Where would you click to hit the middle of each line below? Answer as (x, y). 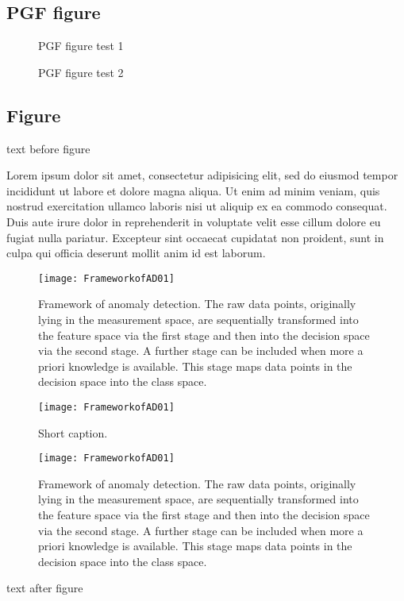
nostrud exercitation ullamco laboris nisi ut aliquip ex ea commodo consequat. (197, 206)
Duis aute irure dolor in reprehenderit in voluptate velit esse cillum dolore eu (194, 221)
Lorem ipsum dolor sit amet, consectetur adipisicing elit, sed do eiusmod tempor (202, 175)
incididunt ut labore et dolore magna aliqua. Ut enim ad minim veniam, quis (193, 190)
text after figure (45, 588)
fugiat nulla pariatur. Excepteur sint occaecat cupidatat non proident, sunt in (195, 237)
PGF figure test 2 (81, 72)
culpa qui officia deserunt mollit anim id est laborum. (136, 253)
